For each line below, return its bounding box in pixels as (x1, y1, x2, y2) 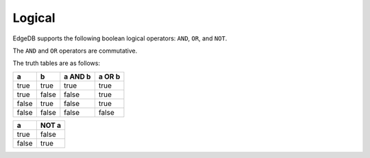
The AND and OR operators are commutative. (12, 47, 138, 55)
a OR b (98, 72, 121, 81)
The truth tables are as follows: (12, 59, 101, 68)
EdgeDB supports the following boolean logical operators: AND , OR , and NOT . (12, 34, 227, 42)
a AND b (64, 72, 91, 81)
